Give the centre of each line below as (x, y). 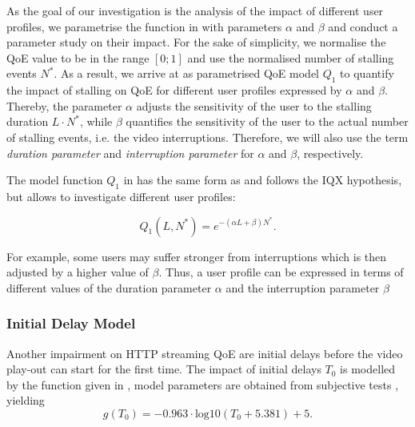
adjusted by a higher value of (78, 272)
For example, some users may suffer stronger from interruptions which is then (197, 256)
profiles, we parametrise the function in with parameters (144, 26)
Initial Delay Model (71, 323)
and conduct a (363, 26)
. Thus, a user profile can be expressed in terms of (281, 272)
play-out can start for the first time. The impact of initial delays (164, 369)
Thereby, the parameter (64, 105)
